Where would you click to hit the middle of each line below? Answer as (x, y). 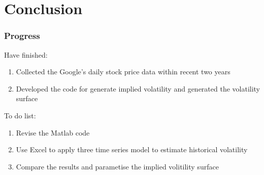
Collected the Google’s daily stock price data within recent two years (123, 72)
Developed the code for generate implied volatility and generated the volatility (138, 88)
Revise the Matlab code (53, 132)
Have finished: (26, 54)
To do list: (20, 115)
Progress (22, 36)
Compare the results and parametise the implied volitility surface (117, 166)
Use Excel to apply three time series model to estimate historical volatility (132, 149)
